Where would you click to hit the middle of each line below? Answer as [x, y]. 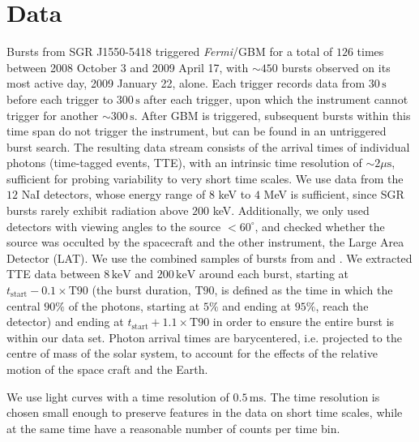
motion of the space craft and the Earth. [107, 369]
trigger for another [53, 115]
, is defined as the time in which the [304, 290]
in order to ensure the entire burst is [304, 322]
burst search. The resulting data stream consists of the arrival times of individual [208, 146]
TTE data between [53, 274]
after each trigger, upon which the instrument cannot [276, 99]
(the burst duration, [141, 290]
